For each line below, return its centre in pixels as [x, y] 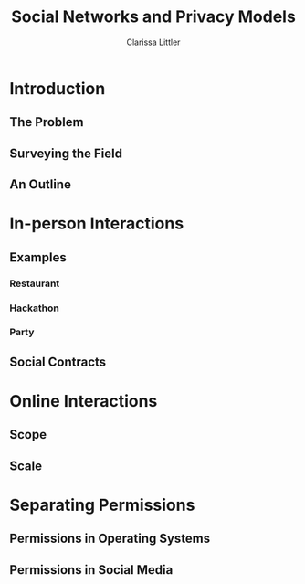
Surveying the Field [66, 153]
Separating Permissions [102, 505]
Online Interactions [84, 402]
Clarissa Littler [153, 42]
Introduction [58, 88]
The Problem [47, 122]
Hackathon [34, 308]
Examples [38, 257]
